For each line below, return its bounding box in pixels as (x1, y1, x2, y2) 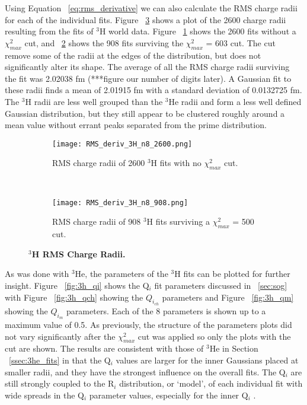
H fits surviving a (146, 215, 210, 228)
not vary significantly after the (5, 330, 116, 342)
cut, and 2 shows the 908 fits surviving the (24, 36, 184, 49)
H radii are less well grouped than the (25, 95, 163, 107)
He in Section (209, 342, 258, 355)
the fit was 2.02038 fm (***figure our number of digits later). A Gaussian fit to (5, 72, 292, 84)
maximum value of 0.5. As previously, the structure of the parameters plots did (5, 318, 292, 331)
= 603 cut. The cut (206, 36, 276, 49)
